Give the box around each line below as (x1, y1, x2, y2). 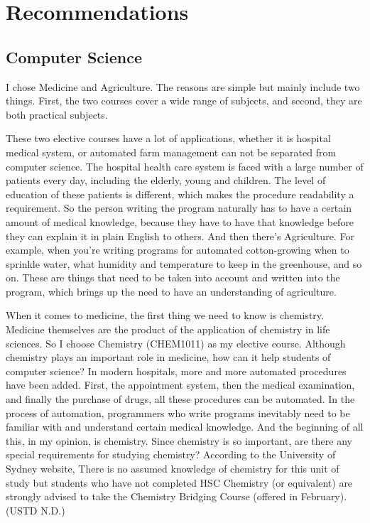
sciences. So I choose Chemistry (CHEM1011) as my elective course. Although (6, 335, 346, 350)
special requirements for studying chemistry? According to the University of (6, 447, 336, 462)
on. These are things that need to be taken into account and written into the (6, 270, 340, 285)
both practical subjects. (6, 107, 108, 122)
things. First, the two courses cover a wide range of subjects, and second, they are (6, 93, 362, 108)
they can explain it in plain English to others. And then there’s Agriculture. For (6, 228, 354, 243)
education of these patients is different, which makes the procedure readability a (6, 186, 354, 201)
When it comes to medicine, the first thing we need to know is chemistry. (6, 308, 324, 323)
